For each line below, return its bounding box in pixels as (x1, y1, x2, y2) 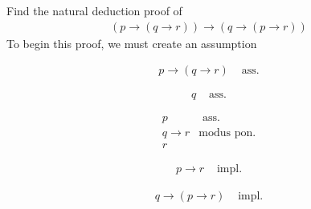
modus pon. (198, 127, 256, 139)
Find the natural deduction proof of (6, 2, 182, 18)
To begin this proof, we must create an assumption (6, 34, 257, 51)
